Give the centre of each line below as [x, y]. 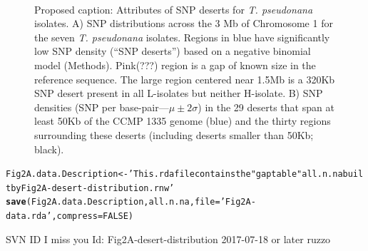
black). [49, 149]
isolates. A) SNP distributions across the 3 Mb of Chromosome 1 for [184, 23]
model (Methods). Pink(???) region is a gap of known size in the [175, 65]
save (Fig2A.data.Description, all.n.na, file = [113, 202]
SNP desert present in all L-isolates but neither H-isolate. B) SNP [179, 93]
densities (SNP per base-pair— [102, 107]
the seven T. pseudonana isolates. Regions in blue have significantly [182, 37]
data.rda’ [29, 216]
